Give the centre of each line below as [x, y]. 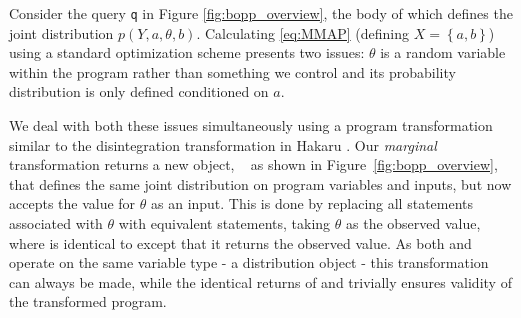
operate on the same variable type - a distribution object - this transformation [249, 262]
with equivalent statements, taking [224, 223]
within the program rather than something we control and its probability [232, 71]
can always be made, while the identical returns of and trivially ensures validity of [260, 281]
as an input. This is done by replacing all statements [312, 203]
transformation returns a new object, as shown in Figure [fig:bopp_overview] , [253, 164]
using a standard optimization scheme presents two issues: [187, 52]
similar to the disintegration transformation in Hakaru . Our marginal [223, 144]
